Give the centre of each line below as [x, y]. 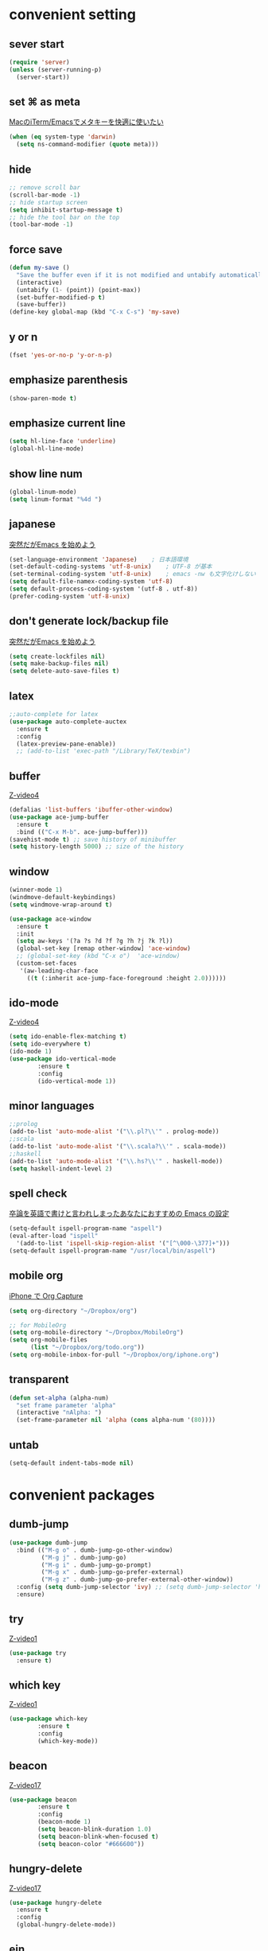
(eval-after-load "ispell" [54, 1236]
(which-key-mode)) [68, 1741]
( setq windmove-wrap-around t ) [61, 905]
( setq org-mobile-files [49, 1340]
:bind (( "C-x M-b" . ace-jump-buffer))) [82, 832]
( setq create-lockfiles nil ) [57, 656]
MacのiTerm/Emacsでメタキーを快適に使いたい [86, 122]
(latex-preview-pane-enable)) [66, 744]
